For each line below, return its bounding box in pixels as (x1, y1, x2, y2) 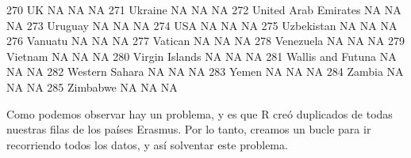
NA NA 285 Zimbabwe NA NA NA (6, 78, 178, 95)
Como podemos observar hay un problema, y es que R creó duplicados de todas (6, 105, 393, 122)
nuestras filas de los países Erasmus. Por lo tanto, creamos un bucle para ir (6, 121, 371, 137)
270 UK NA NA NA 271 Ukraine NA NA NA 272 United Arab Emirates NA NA (6, 2, 401, 17)
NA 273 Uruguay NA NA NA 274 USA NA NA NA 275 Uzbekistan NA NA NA (6, 17, 398, 33)
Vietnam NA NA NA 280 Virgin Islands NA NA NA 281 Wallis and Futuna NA (6, 47, 397, 64)
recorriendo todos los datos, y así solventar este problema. (6, 136, 288, 152)
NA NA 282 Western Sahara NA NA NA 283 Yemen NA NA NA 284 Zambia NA (6, 63, 404, 80)
